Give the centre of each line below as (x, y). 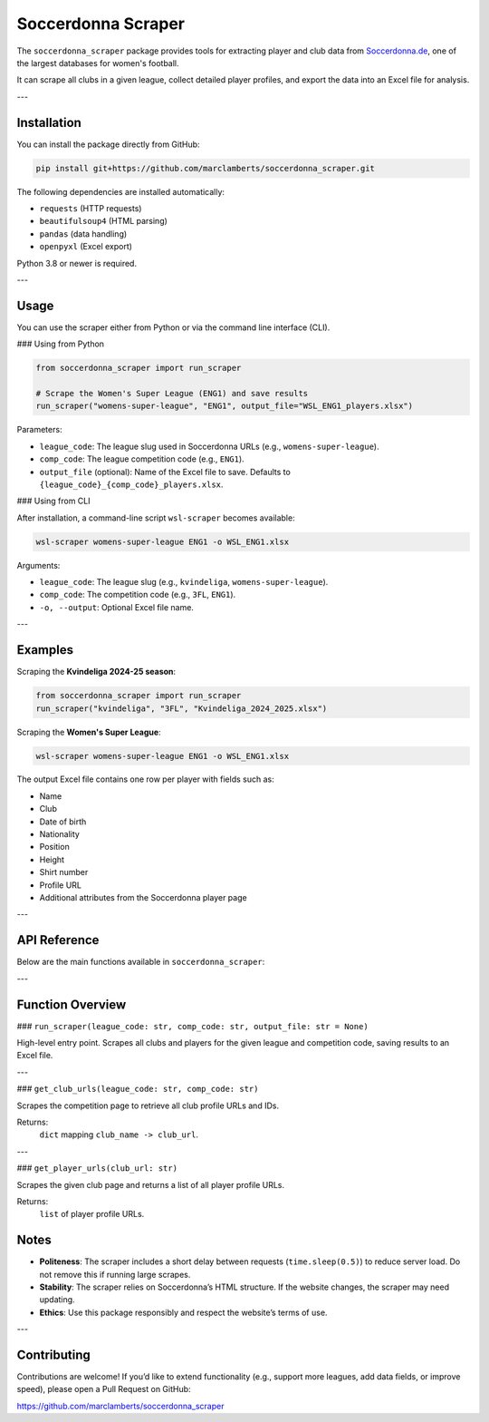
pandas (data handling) (83, 234)
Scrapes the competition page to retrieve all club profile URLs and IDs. (148, 1105)
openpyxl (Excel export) (86, 247)
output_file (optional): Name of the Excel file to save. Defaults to (165, 472)
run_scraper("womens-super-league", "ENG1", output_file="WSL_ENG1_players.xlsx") (225, 406)
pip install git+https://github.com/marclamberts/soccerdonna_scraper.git (206, 168)
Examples (45, 650)
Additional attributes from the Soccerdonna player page (144, 897)
